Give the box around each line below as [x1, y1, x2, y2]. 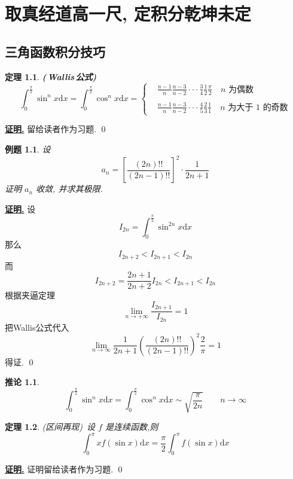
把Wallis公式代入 [5, 321, 69, 333]
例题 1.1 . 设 [5, 143, 51, 155]
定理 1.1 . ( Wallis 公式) [5, 70, 97, 83]
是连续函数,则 [105, 420, 158, 433]
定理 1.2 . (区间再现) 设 [5, 420, 96, 433]
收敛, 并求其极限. [36, 182, 103, 195]
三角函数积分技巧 [5, 42, 105, 60]
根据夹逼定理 [5, 289, 55, 301]
